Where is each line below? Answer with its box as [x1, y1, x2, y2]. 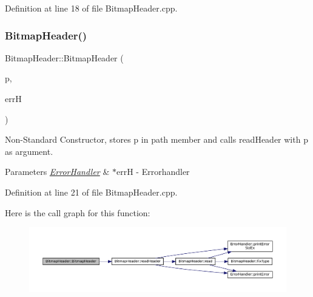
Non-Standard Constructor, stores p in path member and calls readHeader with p [5, 133, 308, 146]
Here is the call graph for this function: [5, 206, 150, 219]
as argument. [5, 145, 53, 157]
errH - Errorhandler [116, 165, 190, 178]
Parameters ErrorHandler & [5, 165, 110, 178]
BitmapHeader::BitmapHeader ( [5, 51, 124, 64]
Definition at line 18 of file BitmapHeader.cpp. [5, 2, 178, 14]
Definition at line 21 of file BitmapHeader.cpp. [5, 185, 178, 198]
